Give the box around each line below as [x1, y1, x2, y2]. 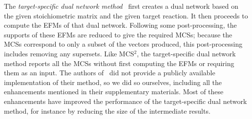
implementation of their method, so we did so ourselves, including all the [4, 77, 222, 87]
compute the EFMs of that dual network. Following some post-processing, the [4, 20, 237, 30]
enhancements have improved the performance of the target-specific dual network [4, 96, 247, 106]
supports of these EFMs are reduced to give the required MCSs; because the [4, 29, 232, 39]
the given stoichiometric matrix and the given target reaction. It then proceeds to [4, 10, 248, 20]
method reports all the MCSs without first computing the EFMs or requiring [4, 58, 234, 68]
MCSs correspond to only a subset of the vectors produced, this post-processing [4, 39, 243, 49]
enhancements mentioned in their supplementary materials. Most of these [4, 86, 224, 97]
